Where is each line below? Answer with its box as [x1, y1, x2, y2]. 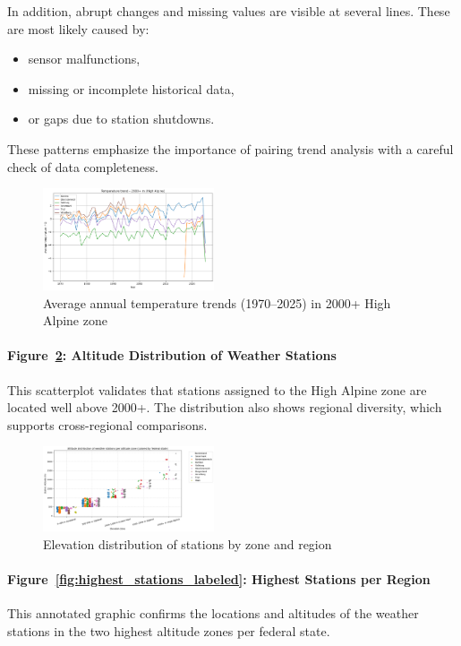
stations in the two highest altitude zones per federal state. [7, 621, 330, 640]
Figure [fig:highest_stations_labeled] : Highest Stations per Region [7, 569, 431, 588]
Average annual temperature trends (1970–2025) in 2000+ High [43, 293, 391, 312]
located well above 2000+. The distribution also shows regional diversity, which [7, 398, 442, 417]
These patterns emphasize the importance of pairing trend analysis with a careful [7, 139, 454, 158]
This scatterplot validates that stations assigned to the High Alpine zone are [7, 380, 427, 399]
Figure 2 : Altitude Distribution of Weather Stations [7, 346, 337, 365]
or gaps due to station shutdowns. [28, 109, 215, 128]
